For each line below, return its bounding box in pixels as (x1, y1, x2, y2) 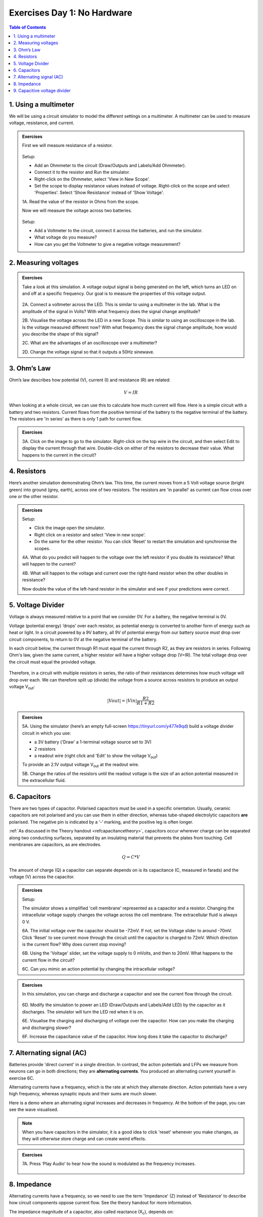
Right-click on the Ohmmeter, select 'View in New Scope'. (34, 176, 150, 182)
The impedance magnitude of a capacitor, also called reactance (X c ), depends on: (9, 1209, 174, 1216)
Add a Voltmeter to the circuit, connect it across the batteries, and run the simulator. (34, 228, 203, 234)
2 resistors (34, 746, 56, 752)
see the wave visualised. (9, 1106, 58, 1112)
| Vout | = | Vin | (107, 698, 137, 703)
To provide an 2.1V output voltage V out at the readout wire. (22, 762, 139, 769)
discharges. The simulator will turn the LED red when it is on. (22, 1009, 144, 1014)
